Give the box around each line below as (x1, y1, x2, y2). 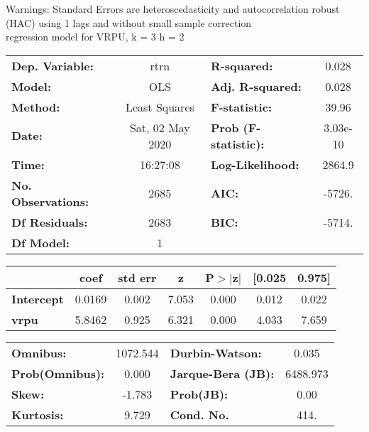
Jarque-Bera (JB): (170, 364, 275, 382)
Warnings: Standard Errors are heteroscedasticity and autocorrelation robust (6, 1, 340, 16)
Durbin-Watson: (170, 344, 262, 361)
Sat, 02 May (129, 119, 190, 136)
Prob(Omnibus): (11, 364, 105, 382)
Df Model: (11, 234, 70, 251)
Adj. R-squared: (210, 77, 302, 94)
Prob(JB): (170, 385, 228, 402)
